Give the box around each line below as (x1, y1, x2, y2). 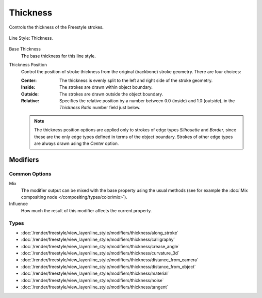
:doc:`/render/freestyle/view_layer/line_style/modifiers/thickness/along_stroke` (21, 230, 179, 235)
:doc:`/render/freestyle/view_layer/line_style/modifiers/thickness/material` (21, 270, 169, 276)
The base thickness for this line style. (21, 53, 96, 59)
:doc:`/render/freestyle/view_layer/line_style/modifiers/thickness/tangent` (21, 284, 168, 290)
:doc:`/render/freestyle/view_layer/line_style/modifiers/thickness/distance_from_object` (21, 264, 196, 269)
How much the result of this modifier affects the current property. (21, 207, 152, 213)
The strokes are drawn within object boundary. (59, 84, 153, 90)
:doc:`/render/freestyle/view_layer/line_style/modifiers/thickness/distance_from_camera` (21, 257, 198, 263)
